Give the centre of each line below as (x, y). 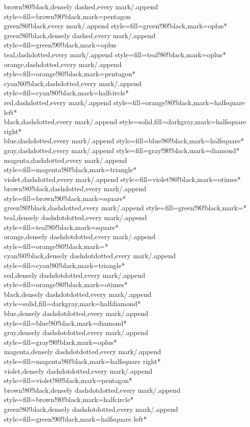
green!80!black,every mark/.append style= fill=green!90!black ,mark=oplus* (116, 26)
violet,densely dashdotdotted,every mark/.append (78, 371)
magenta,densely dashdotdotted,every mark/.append (83, 351)
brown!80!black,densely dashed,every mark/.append (81, 6)
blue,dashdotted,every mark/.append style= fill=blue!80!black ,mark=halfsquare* (124, 141)
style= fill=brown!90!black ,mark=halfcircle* (69, 399)
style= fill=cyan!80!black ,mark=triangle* (65, 265)
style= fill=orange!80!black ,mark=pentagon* (70, 74)
